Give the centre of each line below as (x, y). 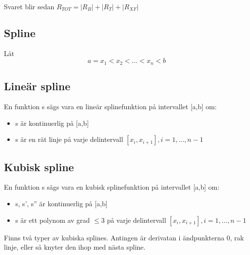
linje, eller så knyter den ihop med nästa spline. (75, 247)
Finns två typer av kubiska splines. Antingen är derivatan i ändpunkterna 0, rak (124, 237)
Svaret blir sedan (29, 6)
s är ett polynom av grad (53, 220)
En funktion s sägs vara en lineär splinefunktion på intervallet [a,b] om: (110, 107)
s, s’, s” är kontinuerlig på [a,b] (61, 204)
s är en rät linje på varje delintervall (69, 139)
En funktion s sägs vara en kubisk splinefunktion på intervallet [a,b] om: (112, 187)
